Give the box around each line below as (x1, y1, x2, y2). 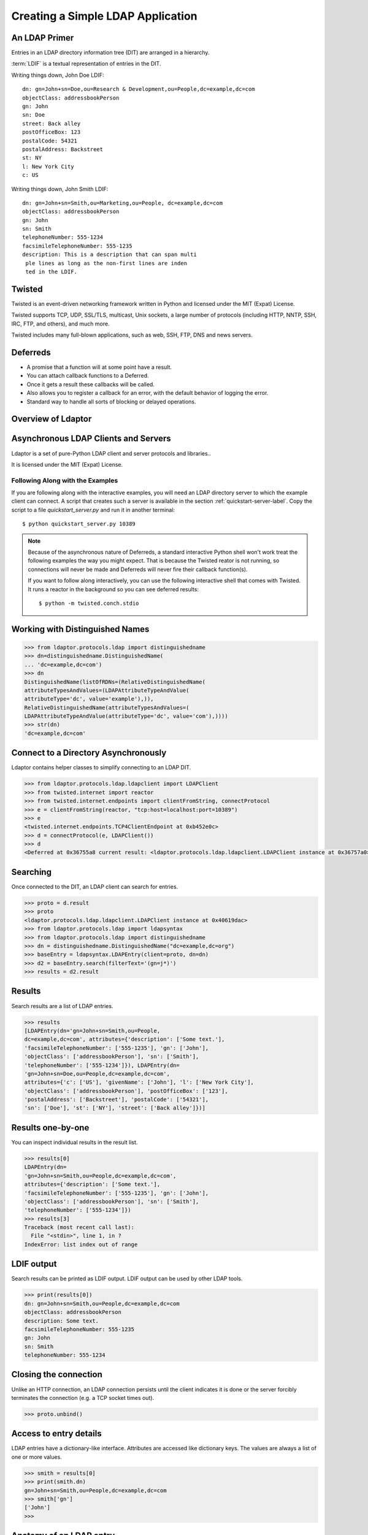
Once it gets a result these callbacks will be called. (26, 381, 155, 388)
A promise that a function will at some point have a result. (26, 363, 172, 371)
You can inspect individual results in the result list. (11, 1138, 138, 1146)
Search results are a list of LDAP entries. (11, 1002, 113, 1009)
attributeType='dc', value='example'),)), (24, 696, 154, 702)
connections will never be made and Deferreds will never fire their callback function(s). (28, 565, 248, 573)
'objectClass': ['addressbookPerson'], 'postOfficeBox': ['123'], (24, 1087, 228, 1094)
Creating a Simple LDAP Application (11, 9, 197, 23)
